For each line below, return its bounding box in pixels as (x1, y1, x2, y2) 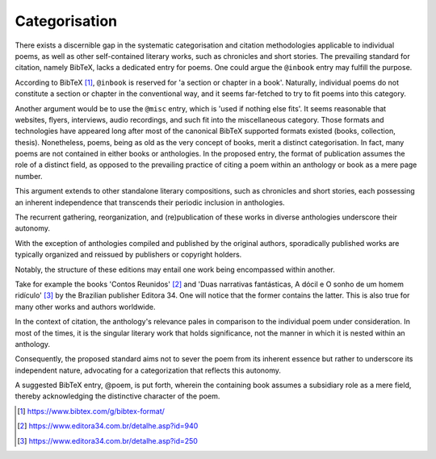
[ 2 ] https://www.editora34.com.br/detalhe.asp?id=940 (17, 421, 199, 431)
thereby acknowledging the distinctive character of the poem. (15, 391, 220, 401)
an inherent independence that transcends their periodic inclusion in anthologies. (15, 198, 286, 207)
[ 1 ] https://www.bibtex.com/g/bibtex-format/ (17, 406, 166, 415)
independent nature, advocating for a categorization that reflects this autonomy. (15, 365, 282, 375)
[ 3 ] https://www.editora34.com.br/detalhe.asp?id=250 (17, 436, 198, 445)
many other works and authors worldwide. (15, 302, 157, 311)
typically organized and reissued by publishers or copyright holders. (15, 250, 242, 260)
